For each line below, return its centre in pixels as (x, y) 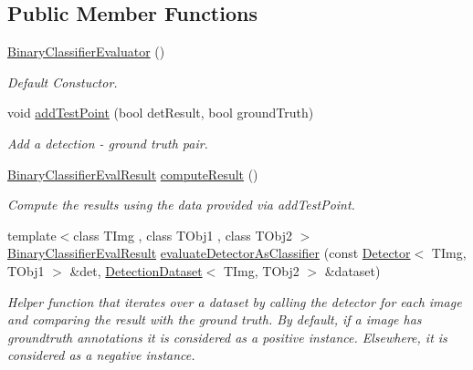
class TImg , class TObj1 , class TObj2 (183, 235)
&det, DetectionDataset (136, 270)
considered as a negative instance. (101, 355)
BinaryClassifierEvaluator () (86, 51)
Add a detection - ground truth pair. (108, 143)
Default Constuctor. (63, 82)
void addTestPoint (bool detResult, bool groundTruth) (161, 113)
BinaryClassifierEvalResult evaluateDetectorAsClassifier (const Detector (209, 253)
